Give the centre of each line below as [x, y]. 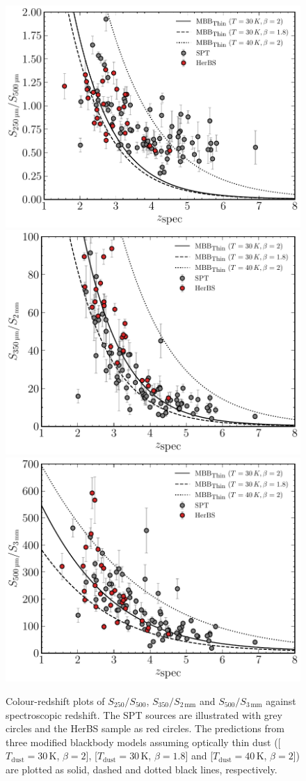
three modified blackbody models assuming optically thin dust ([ [143, 742]
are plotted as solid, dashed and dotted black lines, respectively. [142, 769]
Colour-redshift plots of [55, 701]
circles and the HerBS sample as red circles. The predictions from [145, 728]
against [281, 701]
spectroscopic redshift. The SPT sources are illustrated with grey [144, 714]
